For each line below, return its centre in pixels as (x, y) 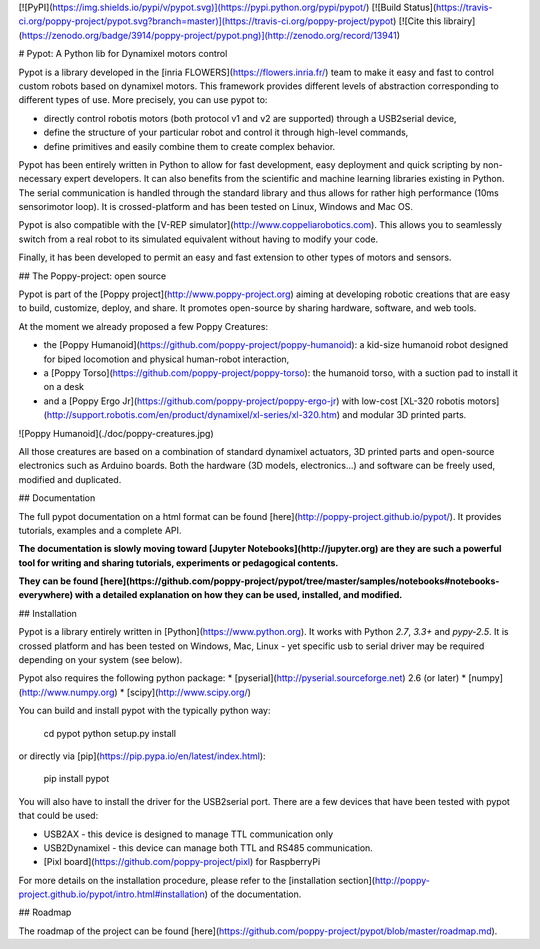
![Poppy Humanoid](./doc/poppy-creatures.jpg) (116, 433)
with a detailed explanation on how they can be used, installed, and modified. (238, 595)
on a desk (64, 387)
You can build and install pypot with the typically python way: (144, 711)
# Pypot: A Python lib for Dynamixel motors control (123, 54)
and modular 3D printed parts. (404, 415)
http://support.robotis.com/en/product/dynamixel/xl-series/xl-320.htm (191, 415)
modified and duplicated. (70, 479)
